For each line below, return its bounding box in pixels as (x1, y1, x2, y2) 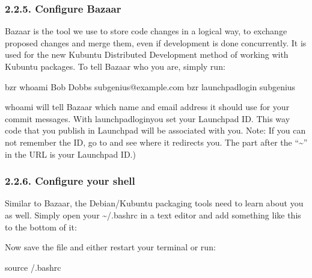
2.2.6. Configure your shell (5, 173, 135, 188)
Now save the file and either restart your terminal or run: (5, 241, 216, 253)
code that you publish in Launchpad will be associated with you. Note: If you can (5, 124, 306, 137)
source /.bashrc (5, 261, 61, 273)
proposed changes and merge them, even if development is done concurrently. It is (5, 36, 307, 49)
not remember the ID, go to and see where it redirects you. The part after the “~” (5, 135, 308, 148)
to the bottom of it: (5, 220, 77, 233)
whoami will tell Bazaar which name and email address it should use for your (5, 100, 290, 113)
